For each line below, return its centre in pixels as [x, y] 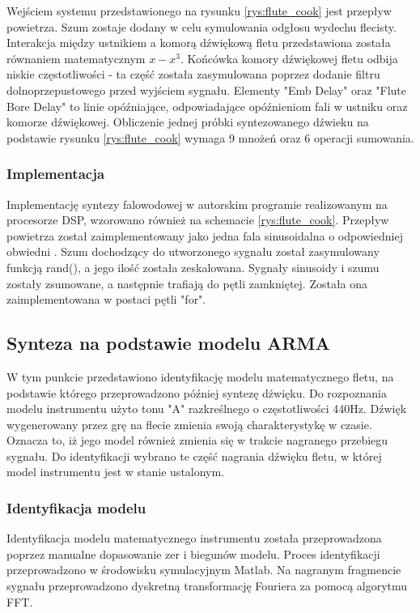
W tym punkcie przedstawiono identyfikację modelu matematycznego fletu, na [200, 376]
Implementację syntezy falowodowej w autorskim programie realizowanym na [197, 204]
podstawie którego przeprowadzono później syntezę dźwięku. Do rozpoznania [197, 392]
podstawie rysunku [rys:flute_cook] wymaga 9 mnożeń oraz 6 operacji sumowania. [210, 137]
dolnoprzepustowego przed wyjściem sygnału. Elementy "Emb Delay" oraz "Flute [207, 89]
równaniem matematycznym [76, 58]
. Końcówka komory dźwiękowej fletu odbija [289, 58]
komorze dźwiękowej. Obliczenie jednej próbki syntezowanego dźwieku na [188, 122]
